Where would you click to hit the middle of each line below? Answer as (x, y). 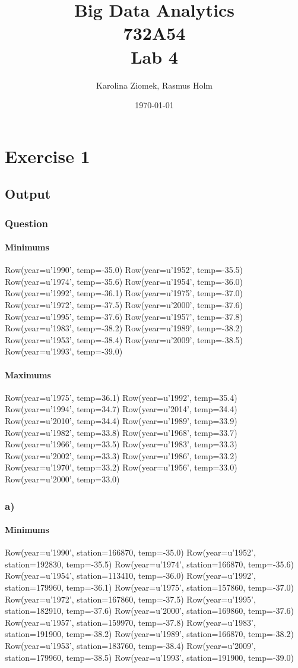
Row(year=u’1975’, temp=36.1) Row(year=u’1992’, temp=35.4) (121, 397)
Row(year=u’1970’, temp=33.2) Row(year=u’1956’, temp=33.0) (121, 467)
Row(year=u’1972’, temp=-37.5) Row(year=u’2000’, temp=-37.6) (124, 305)
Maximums (28, 374)
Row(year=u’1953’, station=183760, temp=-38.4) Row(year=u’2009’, (130, 645)
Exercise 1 (47, 156)
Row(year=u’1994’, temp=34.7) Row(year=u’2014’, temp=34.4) (121, 409)
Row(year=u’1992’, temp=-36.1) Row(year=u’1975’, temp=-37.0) (124, 293)
